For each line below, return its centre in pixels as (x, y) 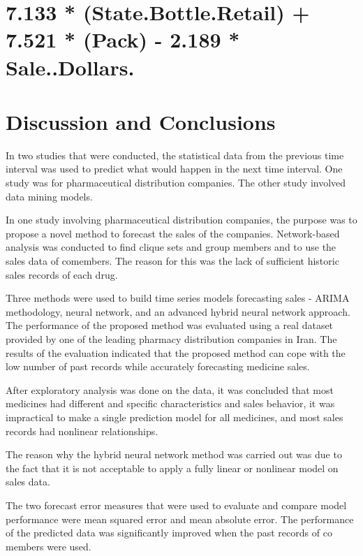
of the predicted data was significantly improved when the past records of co (169, 533)
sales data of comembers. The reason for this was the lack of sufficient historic (172, 261)
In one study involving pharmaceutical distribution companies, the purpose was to (181, 220)
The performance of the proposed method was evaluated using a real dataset (170, 325)
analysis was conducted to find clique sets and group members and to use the (171, 247)
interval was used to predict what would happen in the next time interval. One (174, 169)
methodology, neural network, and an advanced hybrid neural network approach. (178, 311)
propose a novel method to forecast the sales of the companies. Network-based (173, 233)
